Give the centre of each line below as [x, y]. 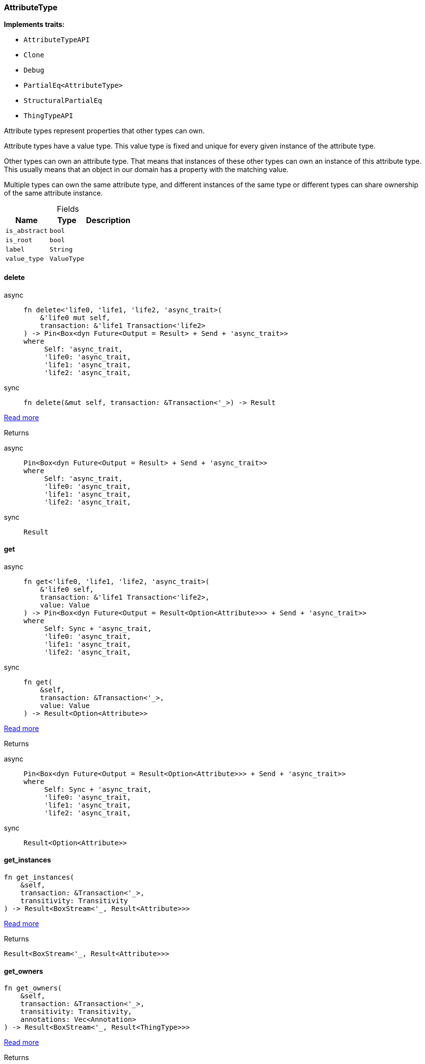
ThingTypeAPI [49, 116]
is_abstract [27, 231]
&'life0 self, [67, 589]
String [61, 250]
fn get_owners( [33, 988]
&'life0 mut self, [75, 317]
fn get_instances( [39, 877]
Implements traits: [34, 25]
